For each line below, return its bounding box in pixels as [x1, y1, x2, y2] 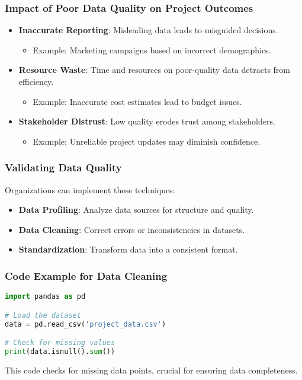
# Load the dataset [5, 311, 81, 320]
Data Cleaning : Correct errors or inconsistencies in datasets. [18, 223, 245, 235]
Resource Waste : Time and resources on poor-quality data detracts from [18, 63, 291, 76]
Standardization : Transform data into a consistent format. [18, 243, 238, 256]
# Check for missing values [5, 339, 115, 347]
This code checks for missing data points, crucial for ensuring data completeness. [5, 363, 298, 376]
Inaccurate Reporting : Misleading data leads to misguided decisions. [18, 24, 278, 36]
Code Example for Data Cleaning [5, 268, 168, 283]
